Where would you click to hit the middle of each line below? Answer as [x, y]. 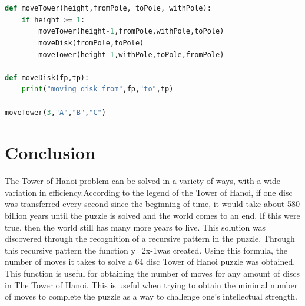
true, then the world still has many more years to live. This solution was [135, 227]
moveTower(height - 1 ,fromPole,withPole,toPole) [131, 32]
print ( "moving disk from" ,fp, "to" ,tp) [97, 89]
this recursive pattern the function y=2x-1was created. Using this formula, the [146, 250]
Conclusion [50, 152]
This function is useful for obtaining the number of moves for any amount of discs [152, 273]
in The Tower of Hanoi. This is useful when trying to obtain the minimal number [151, 284]
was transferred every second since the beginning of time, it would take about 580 [152, 204]
